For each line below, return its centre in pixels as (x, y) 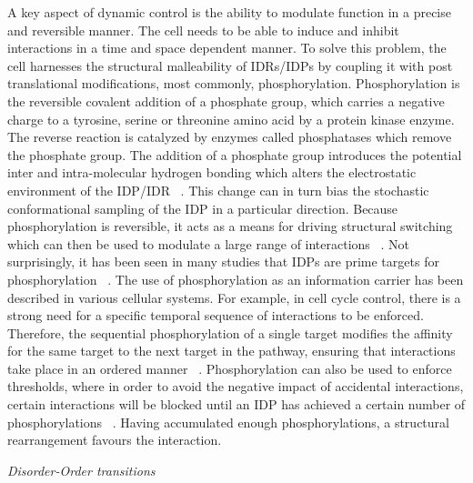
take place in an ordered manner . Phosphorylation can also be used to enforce (230, 368)
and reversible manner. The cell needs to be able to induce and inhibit (203, 30)
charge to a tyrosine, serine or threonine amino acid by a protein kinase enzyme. (231, 119)
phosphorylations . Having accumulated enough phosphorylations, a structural (228, 422)
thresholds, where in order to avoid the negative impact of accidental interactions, (236, 386)
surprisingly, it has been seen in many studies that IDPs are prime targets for (223, 262)
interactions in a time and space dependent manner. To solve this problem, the (227, 48)
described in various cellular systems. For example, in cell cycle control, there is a (234, 297)
